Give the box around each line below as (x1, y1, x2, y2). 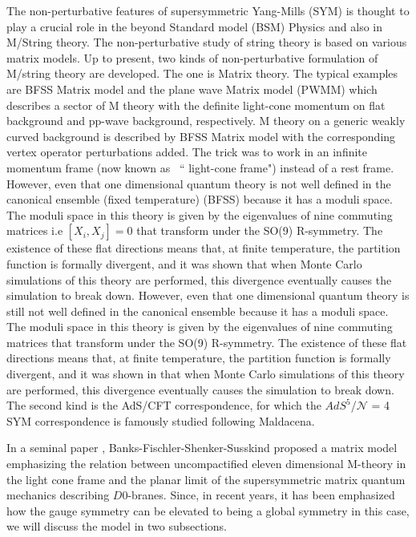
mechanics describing (6, 487, 110, 503)
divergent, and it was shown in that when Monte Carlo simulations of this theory (6, 365, 405, 382)
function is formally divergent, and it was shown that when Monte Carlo (6, 255, 362, 272)
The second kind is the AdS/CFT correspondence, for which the (6, 397, 321, 414)
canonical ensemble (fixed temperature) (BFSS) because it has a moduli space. (6, 191, 393, 208)
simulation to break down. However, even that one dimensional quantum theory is (6, 287, 410, 304)
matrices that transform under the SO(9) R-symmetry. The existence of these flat (6, 333, 407, 350)
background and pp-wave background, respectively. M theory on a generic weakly (6, 112, 406, 129)
